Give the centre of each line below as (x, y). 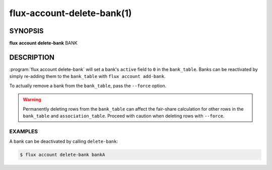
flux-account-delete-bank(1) (71, 13)
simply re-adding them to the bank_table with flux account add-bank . (87, 76)
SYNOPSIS (26, 31)
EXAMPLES (23, 131)
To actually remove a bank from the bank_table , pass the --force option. (88, 86)
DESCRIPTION (32, 57)
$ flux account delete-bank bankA (62, 155)
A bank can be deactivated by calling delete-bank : (64, 141)
